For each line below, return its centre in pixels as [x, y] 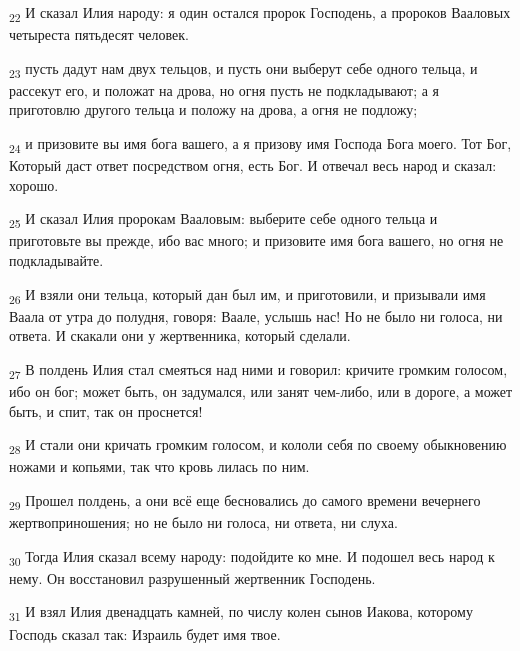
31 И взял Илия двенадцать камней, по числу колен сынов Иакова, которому [241, 613]
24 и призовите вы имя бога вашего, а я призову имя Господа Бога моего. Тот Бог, [260, 144]
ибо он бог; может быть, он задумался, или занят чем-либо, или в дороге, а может [261, 391]
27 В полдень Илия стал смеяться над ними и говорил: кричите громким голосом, [258, 370]
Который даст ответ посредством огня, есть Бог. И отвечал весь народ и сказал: [253, 165]
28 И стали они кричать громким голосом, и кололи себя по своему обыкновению [258, 446]
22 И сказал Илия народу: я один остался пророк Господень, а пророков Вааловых [260, 13]
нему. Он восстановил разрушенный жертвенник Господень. [192, 577]
